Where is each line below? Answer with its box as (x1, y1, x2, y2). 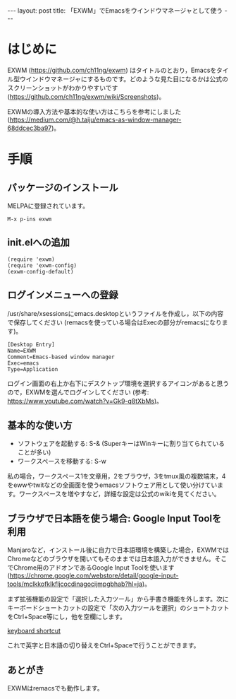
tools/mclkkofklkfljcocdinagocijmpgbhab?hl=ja (7, 580, 143, 588)
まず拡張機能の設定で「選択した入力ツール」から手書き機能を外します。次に (7, 595, 229, 604)
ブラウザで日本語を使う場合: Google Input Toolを (7, 512, 222, 524)
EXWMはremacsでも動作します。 (7, 684, 104, 692)
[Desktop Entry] (7, 341, 55, 348)
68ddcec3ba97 (7, 124, 52, 132)
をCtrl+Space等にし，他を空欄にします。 (7, 613, 127, 621)
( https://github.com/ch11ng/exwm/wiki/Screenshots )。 (7, 92, 166, 100)
